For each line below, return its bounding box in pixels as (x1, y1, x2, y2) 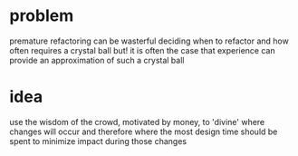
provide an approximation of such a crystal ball (9, 54, 185, 65)
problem (9, 5, 74, 26)
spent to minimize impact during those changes (9, 135, 187, 146)
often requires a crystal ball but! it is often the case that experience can (9, 44, 275, 55)
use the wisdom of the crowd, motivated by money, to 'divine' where (9, 116, 265, 127)
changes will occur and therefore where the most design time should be (9, 126, 278, 137)
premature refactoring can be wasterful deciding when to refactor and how (9, 35, 290, 46)
